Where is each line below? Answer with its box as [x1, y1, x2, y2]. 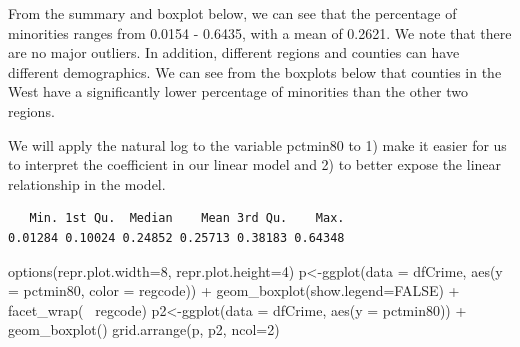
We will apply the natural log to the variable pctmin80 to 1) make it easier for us [8, 134, 507, 155]
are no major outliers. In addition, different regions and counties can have [8, 42, 460, 63]
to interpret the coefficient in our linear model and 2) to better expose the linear [8, 154, 502, 175]
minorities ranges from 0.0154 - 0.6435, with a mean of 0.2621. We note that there [8, 22, 512, 43]
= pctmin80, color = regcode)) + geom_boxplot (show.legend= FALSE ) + [8, 280, 460, 301]
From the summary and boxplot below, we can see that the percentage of [8, 3, 457, 23]
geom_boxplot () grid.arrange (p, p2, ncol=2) [8, 319, 280, 340]
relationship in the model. [8, 173, 166, 194]
